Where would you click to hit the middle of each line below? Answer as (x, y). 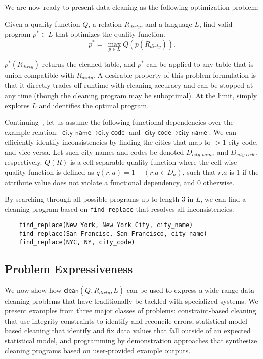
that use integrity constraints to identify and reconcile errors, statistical (116, 320)
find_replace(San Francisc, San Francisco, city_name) (113, 234)
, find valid (216, 24)
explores (17, 105)
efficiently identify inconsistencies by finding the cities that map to (108, 142)
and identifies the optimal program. (94, 105)
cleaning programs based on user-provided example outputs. (98, 350)
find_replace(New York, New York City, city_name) (106, 225)
